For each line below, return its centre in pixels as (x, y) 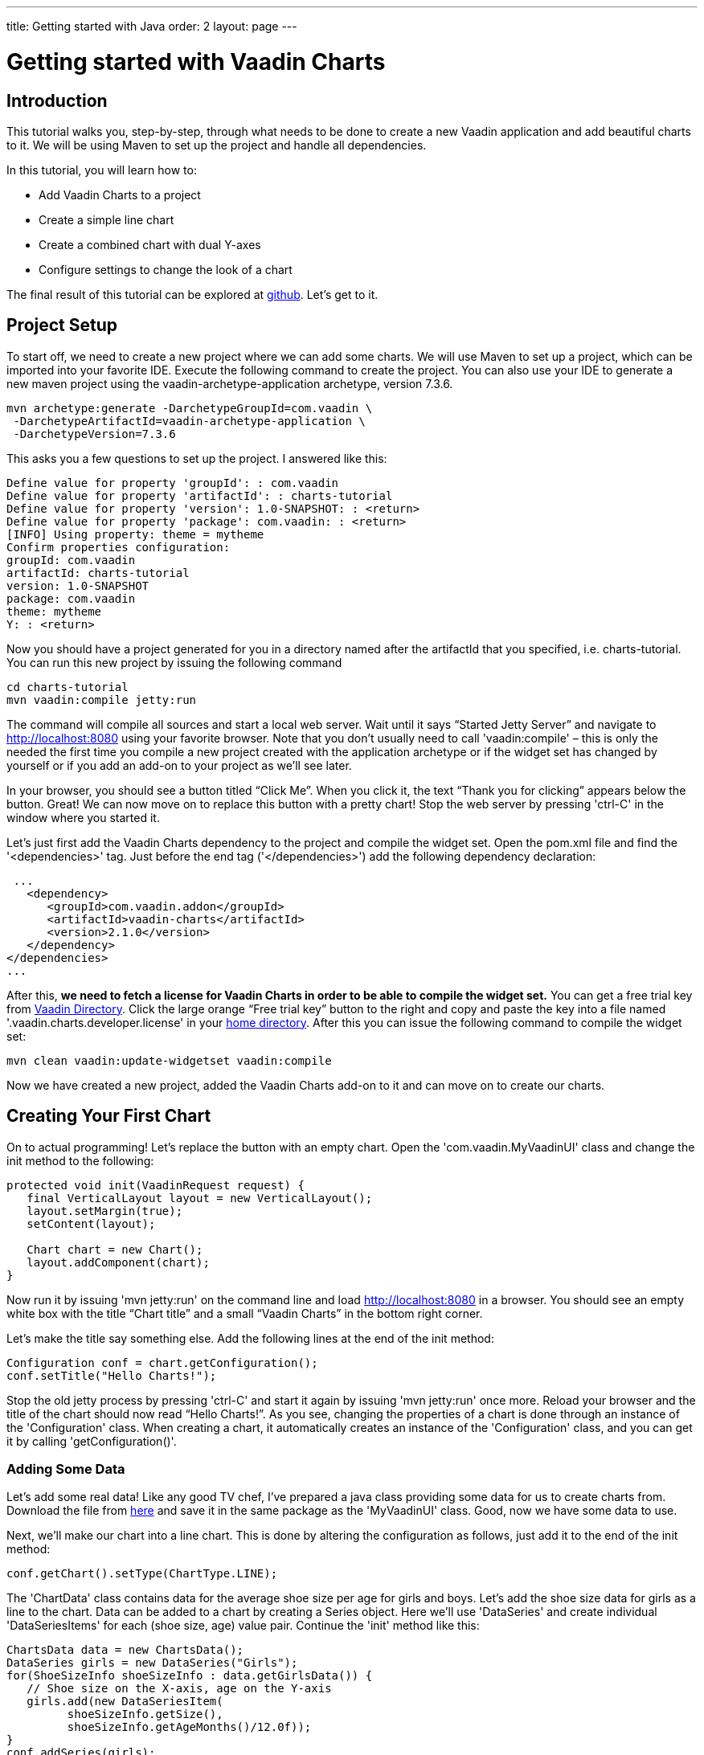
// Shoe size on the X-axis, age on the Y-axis (179, 1689)
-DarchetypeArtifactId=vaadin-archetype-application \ (189, 421)
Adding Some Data (66, 1469)
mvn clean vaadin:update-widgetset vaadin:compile (169, 1060)
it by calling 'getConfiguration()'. (92, 1441)
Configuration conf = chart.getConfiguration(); (162, 1362)
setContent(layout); (91, 1223)
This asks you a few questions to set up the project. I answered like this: (197, 458)
